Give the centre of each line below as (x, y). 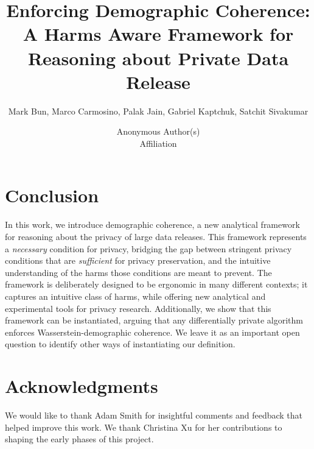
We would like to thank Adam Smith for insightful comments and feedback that (154, 415)
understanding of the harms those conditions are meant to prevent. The (138, 272)
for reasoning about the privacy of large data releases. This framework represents (156, 236)
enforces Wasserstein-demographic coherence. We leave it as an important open (152, 332)
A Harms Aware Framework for (158, 34)
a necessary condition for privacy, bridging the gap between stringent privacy (148, 248)
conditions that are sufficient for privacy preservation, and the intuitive (138, 260)
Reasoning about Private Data (158, 58)
